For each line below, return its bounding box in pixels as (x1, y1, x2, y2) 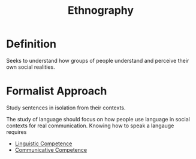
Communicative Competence (14, 146, 88, 153)
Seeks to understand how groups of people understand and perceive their (6, 57, 189, 64)
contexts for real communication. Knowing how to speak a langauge (6, 122, 174, 129)
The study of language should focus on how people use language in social (6, 115, 190, 123)
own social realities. (6, 63, 55, 71)
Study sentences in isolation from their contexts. (6, 104, 126, 111)
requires (6, 128, 27, 135)
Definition (6, 37, 57, 51)
